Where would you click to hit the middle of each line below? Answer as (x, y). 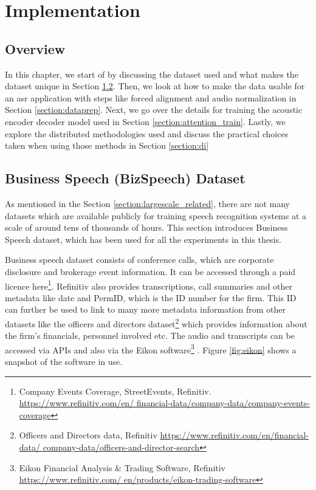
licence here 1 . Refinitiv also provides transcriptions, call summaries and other (149, 285)
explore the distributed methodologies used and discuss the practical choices (147, 133)
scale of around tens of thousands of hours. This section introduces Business (146, 227)
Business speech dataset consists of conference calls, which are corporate (139, 260)
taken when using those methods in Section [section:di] (107, 145)
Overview (35, 48)
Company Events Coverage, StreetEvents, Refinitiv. (115, 391)
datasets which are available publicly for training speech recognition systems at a (156, 215)
